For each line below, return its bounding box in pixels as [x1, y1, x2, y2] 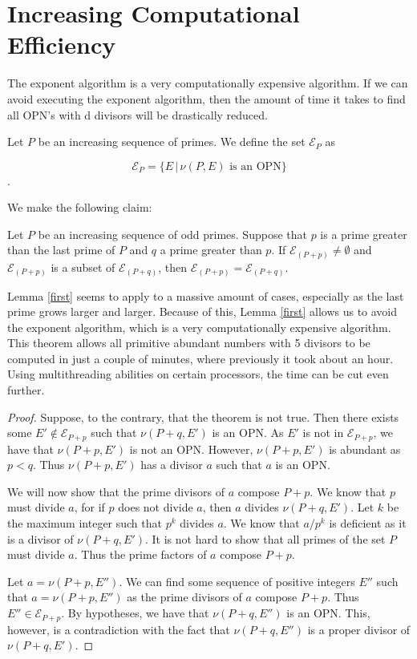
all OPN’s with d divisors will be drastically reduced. [7, 106, 268, 123]
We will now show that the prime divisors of [7, 483, 225, 499]
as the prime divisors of [127, 588, 242, 605]
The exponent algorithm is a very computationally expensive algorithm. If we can [7, 75, 408, 91]
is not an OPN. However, [129, 440, 253, 457]
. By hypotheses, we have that [61, 604, 209, 621]
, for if [74, 499, 105, 515]
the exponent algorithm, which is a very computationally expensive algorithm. [7, 318, 391, 335]
